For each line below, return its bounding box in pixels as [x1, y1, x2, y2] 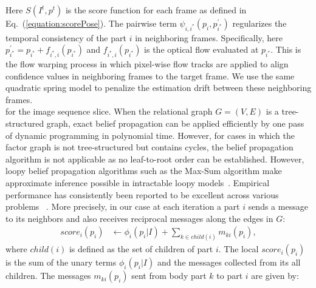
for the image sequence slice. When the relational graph [5, 105, 213, 118]
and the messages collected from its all [157, 256, 301, 269]
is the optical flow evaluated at [144, 43, 259, 56]
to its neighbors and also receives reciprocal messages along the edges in [5, 212, 273, 224]
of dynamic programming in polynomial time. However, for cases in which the [5, 129, 295, 141]
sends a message [248, 200, 308, 213]
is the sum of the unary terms [5, 256, 117, 269]
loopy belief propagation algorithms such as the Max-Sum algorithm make [5, 164, 282, 177]
